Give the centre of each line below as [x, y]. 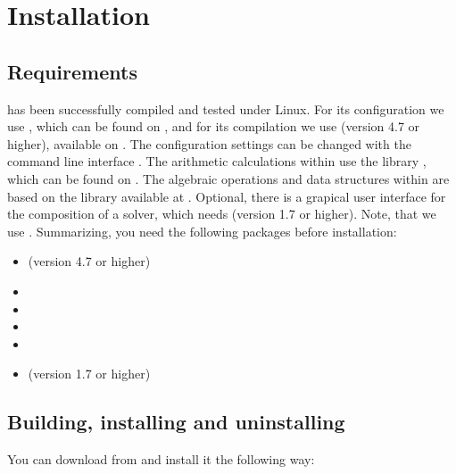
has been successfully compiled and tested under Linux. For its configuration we [226, 108]
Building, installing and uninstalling [176, 422]
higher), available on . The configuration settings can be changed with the [209, 143]
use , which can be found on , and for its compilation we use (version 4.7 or [214, 126]
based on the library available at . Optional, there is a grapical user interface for [227, 196]
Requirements [72, 71]
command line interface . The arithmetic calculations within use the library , [217, 161]
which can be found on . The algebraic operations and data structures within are [228, 178]
